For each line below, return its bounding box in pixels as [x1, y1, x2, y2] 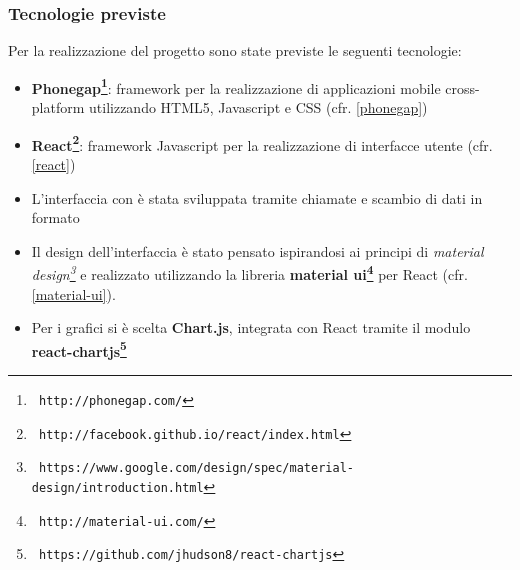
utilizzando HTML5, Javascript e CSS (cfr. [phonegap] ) [89, 97, 428, 118]
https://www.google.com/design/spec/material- [38, 461, 354, 476]
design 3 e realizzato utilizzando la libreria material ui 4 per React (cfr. [31, 261, 468, 284]
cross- [445, 77, 480, 98]
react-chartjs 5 [31, 337, 127, 361]
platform [31, 97, 85, 118]
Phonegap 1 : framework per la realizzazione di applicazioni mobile [31, 74, 441, 98]
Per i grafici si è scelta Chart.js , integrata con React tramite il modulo [31, 317, 471, 338]
